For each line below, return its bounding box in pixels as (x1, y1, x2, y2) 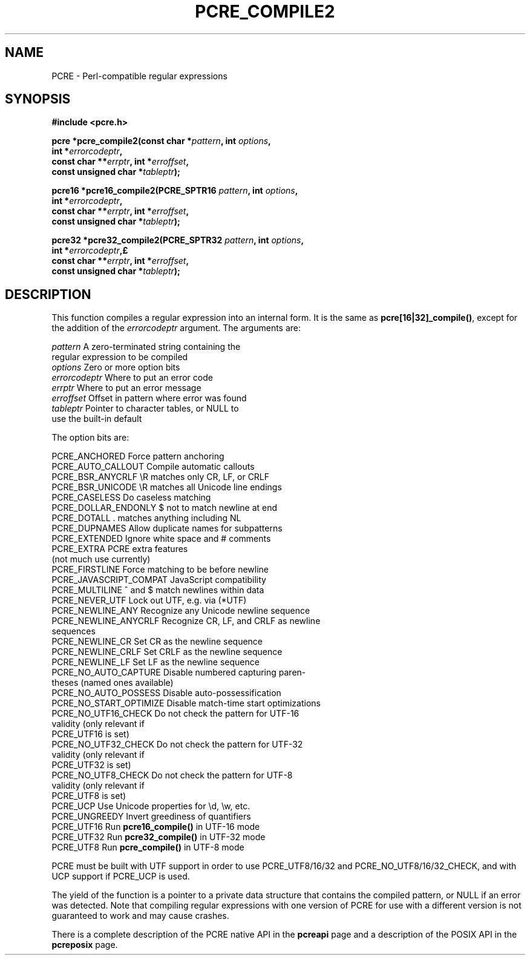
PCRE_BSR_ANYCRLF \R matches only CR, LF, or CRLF (51, 472, 270, 482)
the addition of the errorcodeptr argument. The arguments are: (51, 323, 301, 334)
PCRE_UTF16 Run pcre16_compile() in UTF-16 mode (51, 821, 260, 832)
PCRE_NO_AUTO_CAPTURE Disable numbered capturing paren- (51, 667, 306, 678)
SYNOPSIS (5, 91, 71, 107)
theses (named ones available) (51, 677, 174, 688)
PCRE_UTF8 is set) (51, 791, 126, 801)
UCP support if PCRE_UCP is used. (51, 871, 190, 882)
